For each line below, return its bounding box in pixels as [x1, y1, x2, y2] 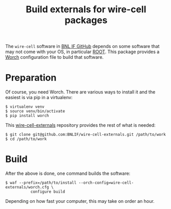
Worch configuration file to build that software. [5, 54, 104, 60]
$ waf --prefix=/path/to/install [5, 180, 77, 185]
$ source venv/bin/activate [5, 109, 66, 114]
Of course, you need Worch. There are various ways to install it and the [5, 89, 156, 95]
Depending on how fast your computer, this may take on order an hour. [5, 198, 155, 204]
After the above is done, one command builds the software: [5, 170, 131, 177]
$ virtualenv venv [5, 104, 45, 109]
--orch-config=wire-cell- [78, 180, 134, 185]
